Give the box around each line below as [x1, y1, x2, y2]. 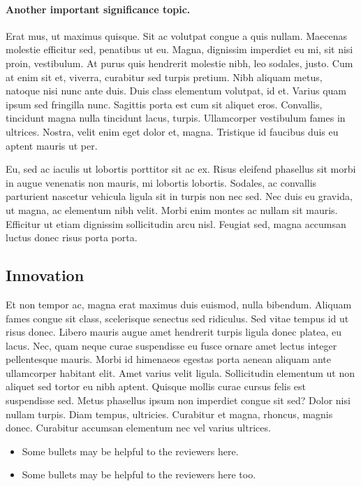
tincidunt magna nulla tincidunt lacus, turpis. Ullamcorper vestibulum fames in [6, 110, 346, 125]
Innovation [6, 264, 84, 286]
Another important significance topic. [6, 1, 191, 16]
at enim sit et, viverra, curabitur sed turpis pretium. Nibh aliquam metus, [6, 69, 323, 84]
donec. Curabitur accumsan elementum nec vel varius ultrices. [6, 420, 271, 435]
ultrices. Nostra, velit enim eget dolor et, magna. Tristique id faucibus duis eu [6, 124, 339, 138]
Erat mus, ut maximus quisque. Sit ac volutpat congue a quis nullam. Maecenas [6, 28, 348, 43]
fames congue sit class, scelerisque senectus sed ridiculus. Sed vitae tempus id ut [6, 310, 349, 325]
